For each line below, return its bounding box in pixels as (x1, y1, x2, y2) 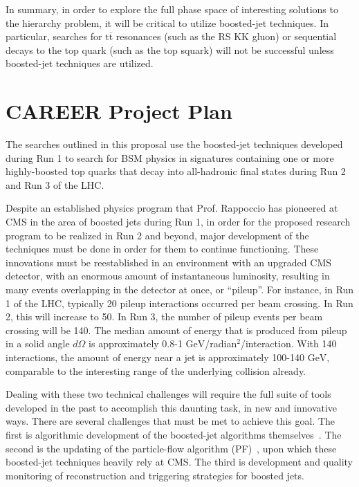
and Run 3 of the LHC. (6, 177, 104, 192)
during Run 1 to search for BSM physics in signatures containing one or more (6, 150, 334, 165)
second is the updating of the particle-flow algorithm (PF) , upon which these (6, 441, 337, 455)
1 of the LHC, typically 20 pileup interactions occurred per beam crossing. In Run (6, 295, 353, 310)
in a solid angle (6, 336, 70, 351)
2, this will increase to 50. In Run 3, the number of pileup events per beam (6, 309, 323, 324)
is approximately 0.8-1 (89, 336, 183, 351)
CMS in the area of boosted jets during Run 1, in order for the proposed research (6, 214, 351, 229)
